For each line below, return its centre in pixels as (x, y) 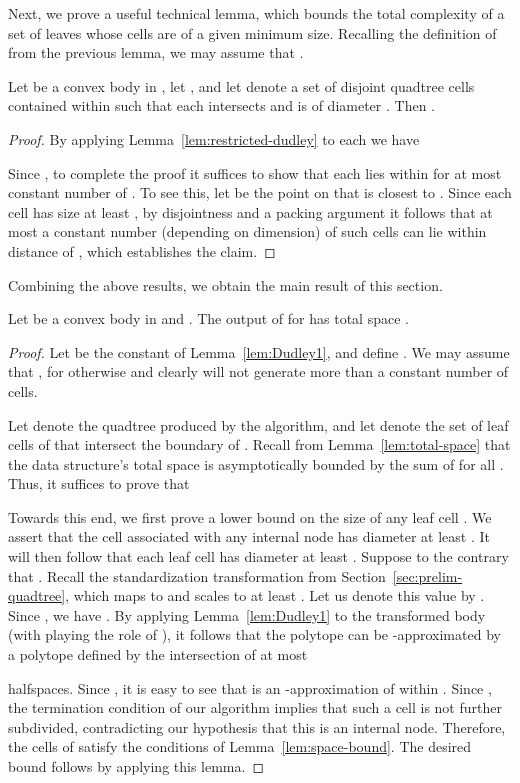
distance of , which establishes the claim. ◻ (142, 250)
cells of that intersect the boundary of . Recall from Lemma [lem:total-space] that (259, 444)
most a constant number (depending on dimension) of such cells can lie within (247, 231)
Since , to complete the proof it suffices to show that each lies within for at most (255, 172)
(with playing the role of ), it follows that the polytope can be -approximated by (254, 634)
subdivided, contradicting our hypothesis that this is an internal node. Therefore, (257, 726)
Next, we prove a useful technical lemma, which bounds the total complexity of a (256, 13)
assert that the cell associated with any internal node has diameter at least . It (249, 536)
